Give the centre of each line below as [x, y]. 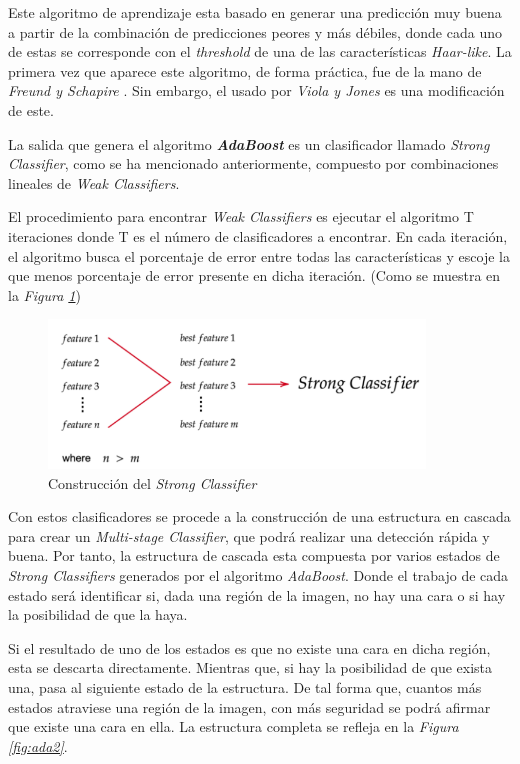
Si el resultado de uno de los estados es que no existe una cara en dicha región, [249, 647]
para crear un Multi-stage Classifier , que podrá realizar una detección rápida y [249, 535]
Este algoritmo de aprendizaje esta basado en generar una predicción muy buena [255, 12]
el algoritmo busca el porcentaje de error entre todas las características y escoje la [259, 255]
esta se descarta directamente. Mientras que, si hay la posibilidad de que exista [250, 667]
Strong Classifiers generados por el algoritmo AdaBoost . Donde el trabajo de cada [258, 575]
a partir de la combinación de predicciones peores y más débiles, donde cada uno [255, 31]
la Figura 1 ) [44, 294]
